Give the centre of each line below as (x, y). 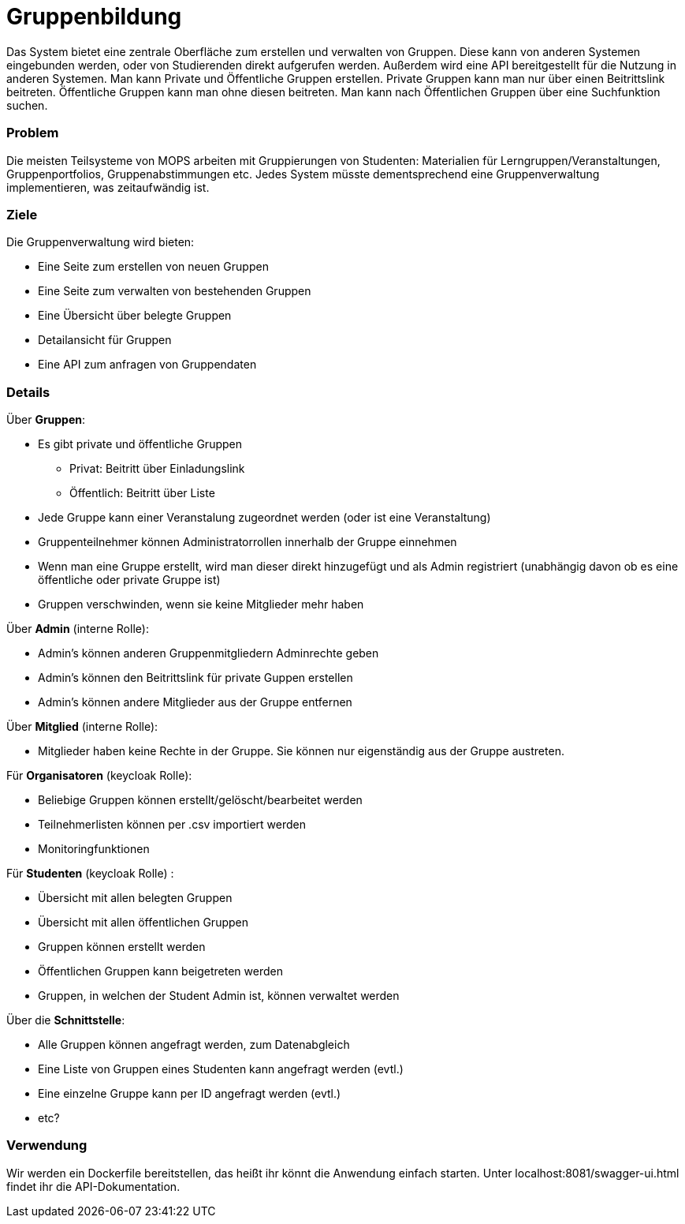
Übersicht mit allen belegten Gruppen (135, 898)
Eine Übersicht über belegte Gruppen (135, 316)
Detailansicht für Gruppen (105, 340)
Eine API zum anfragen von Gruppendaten (147, 365)
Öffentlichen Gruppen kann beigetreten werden (160, 971)
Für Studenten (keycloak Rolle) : (90, 873)
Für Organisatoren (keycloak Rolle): (99, 775)
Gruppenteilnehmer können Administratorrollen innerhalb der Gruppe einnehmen (248, 542)
